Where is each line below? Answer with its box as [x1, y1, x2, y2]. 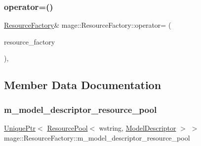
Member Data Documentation [4, 77, 161, 93]
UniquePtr [4, 123, 36, 133]
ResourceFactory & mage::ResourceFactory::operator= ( [4, 20, 171, 30]
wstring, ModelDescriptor [99, 123, 176, 133]
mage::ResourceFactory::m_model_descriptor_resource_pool [4, 132, 190, 143]
